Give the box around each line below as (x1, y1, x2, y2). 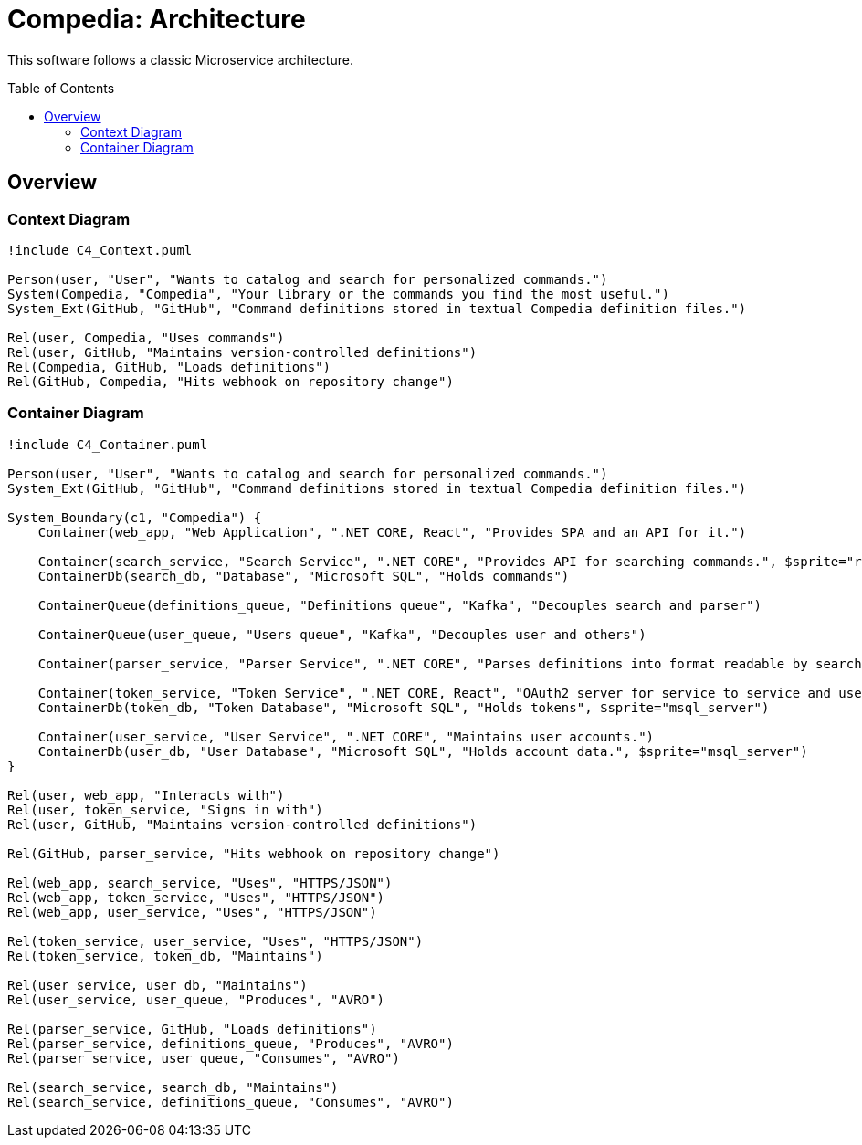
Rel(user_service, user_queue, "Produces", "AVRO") (7, 992, 385, 1007)
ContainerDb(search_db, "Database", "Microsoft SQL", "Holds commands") (37, 568, 570, 583)
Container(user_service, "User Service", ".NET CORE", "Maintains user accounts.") (37, 729, 655, 744)
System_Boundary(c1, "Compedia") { (7, 509, 262, 525)
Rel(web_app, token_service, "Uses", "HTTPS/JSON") (7, 889, 385, 905)
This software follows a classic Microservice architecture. (7, 51, 353, 68)
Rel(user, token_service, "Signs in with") (7, 802, 323, 817)
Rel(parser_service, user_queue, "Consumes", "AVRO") (7, 1050, 400, 1066)
